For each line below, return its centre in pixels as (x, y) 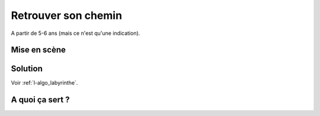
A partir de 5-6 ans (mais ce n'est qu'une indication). (76, 33)
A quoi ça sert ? (40, 100)
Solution (27, 69)
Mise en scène (39, 50)
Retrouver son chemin (67, 15)
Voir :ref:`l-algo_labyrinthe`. (44, 83)
